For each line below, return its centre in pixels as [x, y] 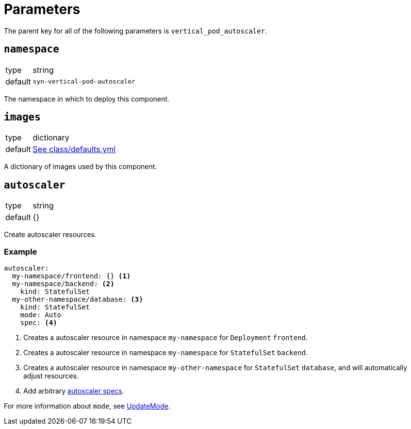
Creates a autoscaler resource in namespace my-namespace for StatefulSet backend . [166, 353]
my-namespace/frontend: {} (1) [71, 276]
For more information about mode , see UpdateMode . [87, 406]
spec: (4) [39, 323]
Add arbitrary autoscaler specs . [74, 391]
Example [21, 251]
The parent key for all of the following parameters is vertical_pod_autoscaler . [136, 31]
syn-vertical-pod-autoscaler [84, 82]
